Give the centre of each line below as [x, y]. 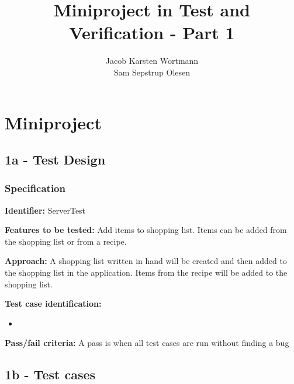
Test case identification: [53, 304]
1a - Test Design [55, 160]
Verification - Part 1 [152, 32]
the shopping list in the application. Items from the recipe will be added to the [146, 272]
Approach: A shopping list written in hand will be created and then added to [146, 261]
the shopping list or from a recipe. [66, 241]
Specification [35, 188]
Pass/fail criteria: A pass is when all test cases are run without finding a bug [147, 343]
